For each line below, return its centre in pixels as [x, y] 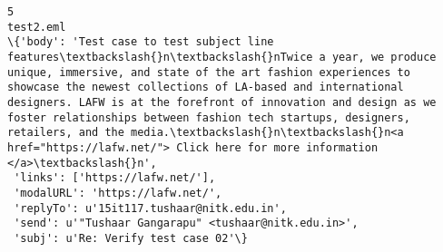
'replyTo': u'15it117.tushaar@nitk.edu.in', [150, 208]
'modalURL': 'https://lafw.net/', [118, 193]
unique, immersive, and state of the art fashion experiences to [209, 72]
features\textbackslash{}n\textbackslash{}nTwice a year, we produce [222, 57]
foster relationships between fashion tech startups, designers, [209, 117]
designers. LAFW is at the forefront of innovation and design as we [222, 102]
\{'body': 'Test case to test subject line [141, 42]
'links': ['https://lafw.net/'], [115, 178]
